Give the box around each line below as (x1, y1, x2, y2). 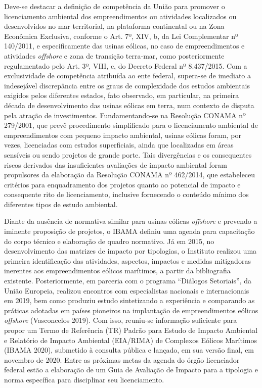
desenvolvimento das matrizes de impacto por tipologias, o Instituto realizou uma (4, 246, 257, 256)
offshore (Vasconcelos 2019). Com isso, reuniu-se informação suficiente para (4, 315, 237, 325)
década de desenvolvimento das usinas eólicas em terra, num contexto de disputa (4, 100, 254, 110)
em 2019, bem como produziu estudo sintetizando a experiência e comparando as (4, 295, 255, 306)
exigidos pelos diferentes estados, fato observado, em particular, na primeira (4, 90, 239, 101)
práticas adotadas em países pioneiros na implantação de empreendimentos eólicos (4, 305, 258, 315)
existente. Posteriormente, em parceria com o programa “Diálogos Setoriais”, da (4, 275, 251, 286)
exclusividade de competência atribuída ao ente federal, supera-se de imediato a (4, 70, 251, 81)
